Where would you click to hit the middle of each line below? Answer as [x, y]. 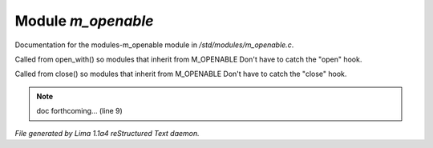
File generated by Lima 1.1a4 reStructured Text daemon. [107, 133]
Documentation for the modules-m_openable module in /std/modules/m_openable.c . [154, 45]
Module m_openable [84, 21]
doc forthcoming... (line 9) [80, 111]
